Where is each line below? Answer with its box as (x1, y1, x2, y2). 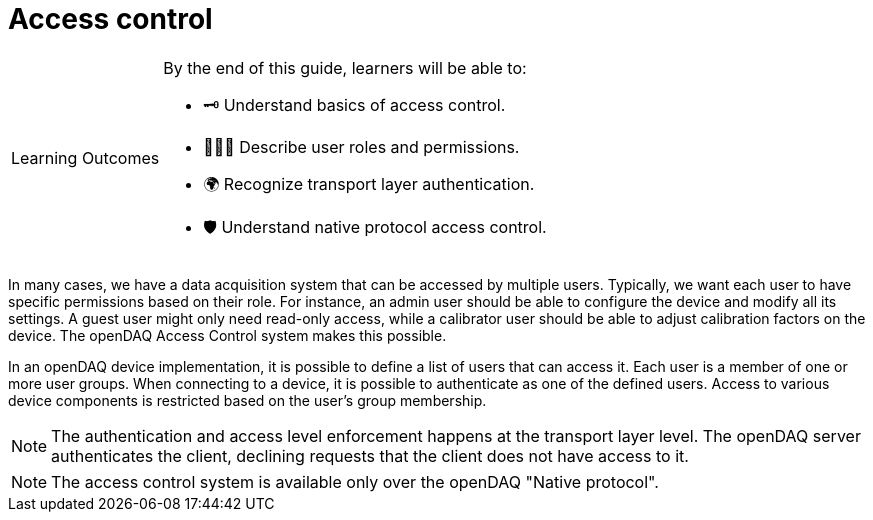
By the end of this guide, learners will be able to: (163, 57, 527, 78)
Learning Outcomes (11, 148, 160, 169)
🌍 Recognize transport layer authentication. (203, 173, 535, 194)
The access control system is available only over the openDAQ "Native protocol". (51, 471, 659, 492)
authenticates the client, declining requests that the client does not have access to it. (51, 445, 689, 466)
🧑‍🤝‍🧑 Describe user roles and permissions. (203, 136, 520, 157)
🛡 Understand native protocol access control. (203, 216, 547, 237)
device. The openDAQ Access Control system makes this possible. (8, 326, 447, 344)
